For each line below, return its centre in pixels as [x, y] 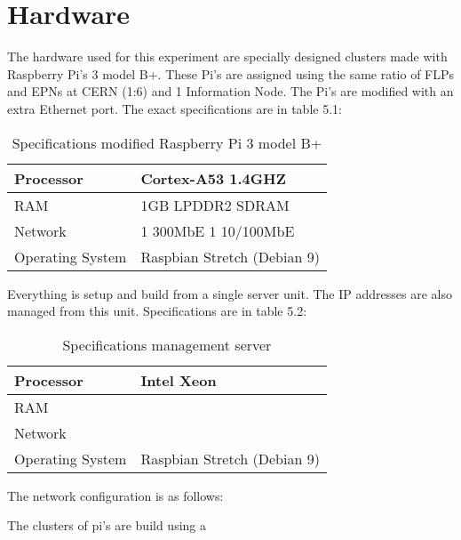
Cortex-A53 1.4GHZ [213, 178]
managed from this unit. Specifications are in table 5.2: [157, 311]
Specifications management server [167, 344]
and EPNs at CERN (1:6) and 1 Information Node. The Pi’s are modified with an [230, 91]
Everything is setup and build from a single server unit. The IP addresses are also [230, 293]
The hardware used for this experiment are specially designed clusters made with [227, 56]
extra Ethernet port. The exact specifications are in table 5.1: [175, 108]
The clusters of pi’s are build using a [107, 525]
